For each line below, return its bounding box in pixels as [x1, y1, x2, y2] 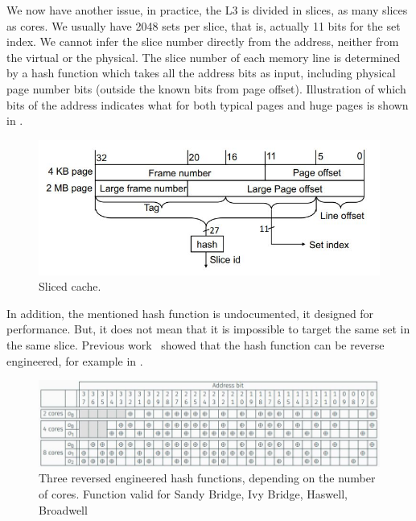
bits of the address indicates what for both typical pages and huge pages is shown [6, 96, 409, 113]
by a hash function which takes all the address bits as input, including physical [6, 64, 396, 81]
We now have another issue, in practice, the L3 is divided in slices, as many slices [6, 2, 408, 18]
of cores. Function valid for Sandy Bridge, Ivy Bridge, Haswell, [39, 485, 348, 502]
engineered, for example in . [6, 352, 143, 369]
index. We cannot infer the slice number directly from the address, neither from [6, 33, 399, 50]
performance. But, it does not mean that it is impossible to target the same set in [6, 320, 410, 337]
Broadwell [39, 501, 88, 518]
